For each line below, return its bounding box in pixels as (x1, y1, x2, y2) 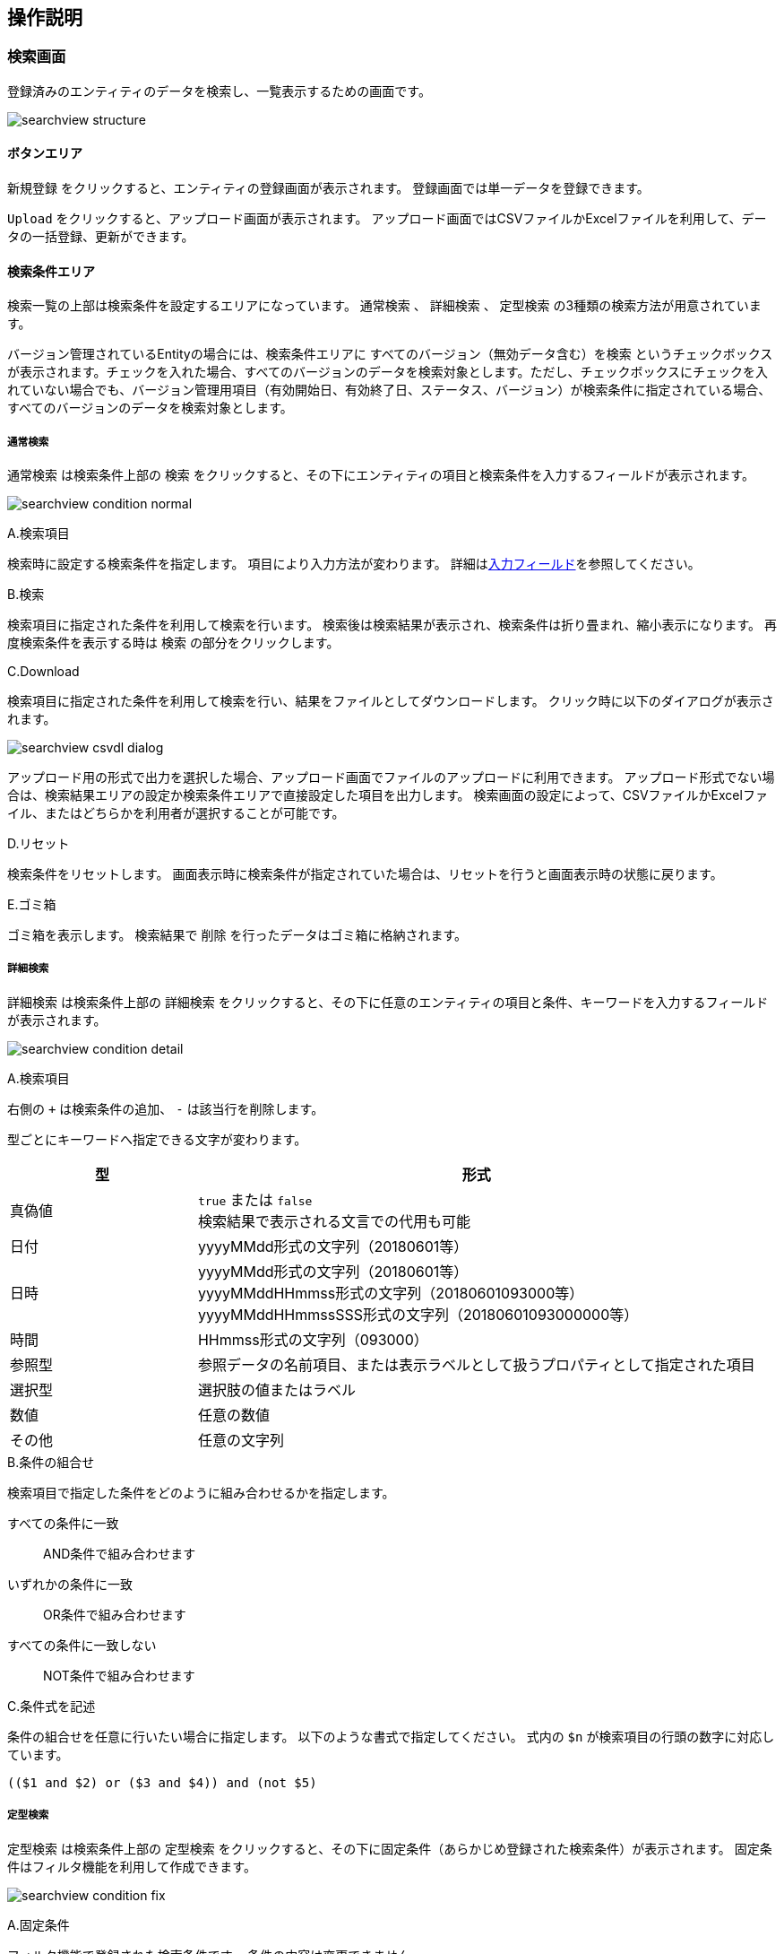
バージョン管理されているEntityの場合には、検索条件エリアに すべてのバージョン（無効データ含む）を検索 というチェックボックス (7, 346, 773, 362)
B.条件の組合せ (7, 1454, 95, 1470)
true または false (197, 1190, 313, 1209)
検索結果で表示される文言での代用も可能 (197, 1211, 470, 1230)
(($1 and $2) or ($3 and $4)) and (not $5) (7, 1775, 317, 1790)
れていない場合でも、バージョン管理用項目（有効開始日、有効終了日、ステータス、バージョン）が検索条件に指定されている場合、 (7, 382, 771, 398)
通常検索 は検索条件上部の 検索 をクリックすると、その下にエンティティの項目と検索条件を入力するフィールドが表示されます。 (7, 467, 754, 483)
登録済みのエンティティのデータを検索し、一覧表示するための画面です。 (7, 83, 431, 99)
